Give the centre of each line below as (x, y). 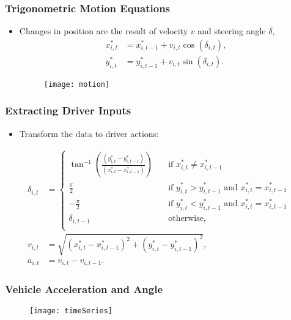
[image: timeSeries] (71, 311)
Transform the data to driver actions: (89, 133)
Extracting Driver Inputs (68, 110)
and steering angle (232, 31)
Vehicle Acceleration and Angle (84, 289)
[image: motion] (77, 84)
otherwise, (187, 219)
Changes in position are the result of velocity (104, 31)
